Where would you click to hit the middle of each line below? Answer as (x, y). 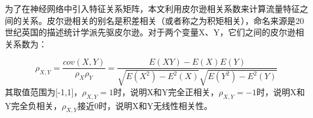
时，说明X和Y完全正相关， (166, 91)
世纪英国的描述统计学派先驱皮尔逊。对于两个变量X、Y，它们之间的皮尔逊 (150, 32)
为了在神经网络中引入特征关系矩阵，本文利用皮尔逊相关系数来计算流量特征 (152, 8)
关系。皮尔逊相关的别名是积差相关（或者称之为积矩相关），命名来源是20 (163, 20)
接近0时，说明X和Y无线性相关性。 (145, 105)
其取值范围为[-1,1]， (44, 91)
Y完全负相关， (33, 105)
